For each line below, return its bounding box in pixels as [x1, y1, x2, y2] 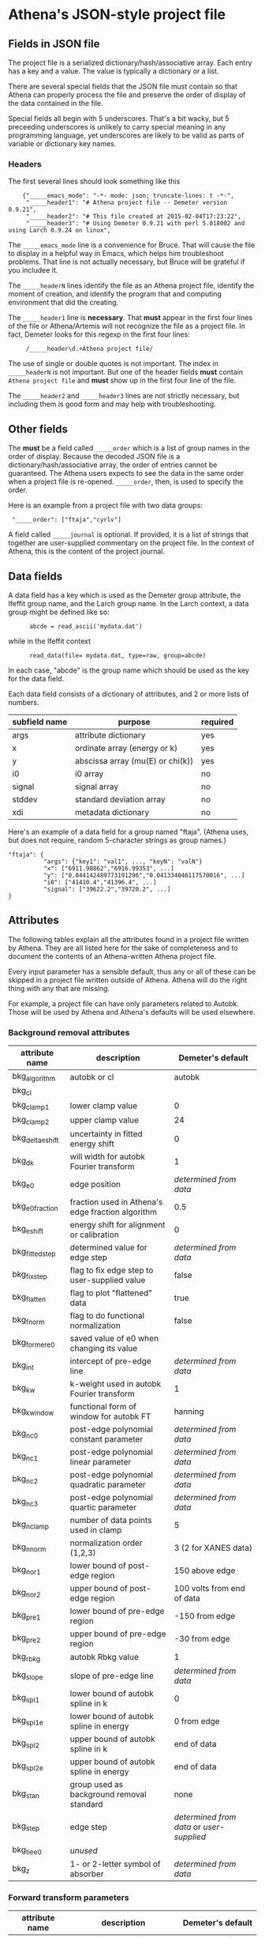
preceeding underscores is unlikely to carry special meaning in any [8, 123, 226, 131]
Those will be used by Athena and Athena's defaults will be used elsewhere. [8, 1007, 256, 1016]
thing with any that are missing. [8, 983, 110, 993]
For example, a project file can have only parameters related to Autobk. [8, 998, 239, 1009]
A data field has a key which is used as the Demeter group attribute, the [8, 590, 241, 600]
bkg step [12, 1820, 40, 1833]
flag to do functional [69, 1310, 144, 1321]
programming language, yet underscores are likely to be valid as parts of [8, 130, 244, 140]
